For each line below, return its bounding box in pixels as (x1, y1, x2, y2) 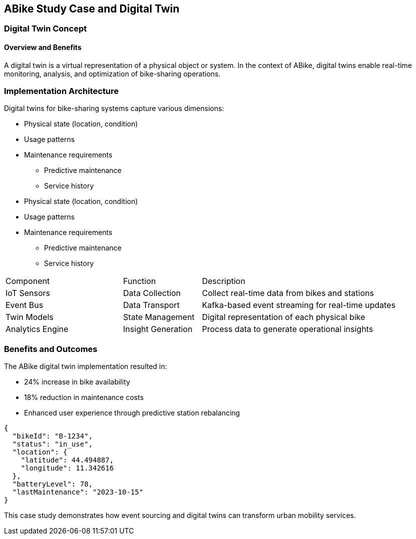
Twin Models (6, 312, 54, 322)
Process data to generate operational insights (202, 324, 373, 334)
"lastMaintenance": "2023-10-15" (12, 488, 144, 496)
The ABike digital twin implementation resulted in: (4, 362, 167, 371)
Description (202, 276, 245, 286)
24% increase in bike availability (24, 377, 130, 386)
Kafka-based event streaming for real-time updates (202, 300, 395, 310)
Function (123, 276, 156, 286)
